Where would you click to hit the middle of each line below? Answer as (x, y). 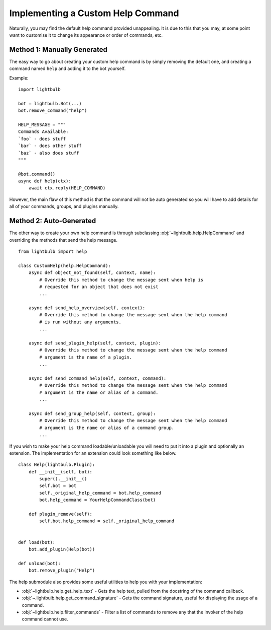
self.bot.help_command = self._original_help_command (107, 521)
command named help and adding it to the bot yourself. (67, 68)
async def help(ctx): (45, 181)
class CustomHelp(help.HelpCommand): (65, 265)
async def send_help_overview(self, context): (87, 308)
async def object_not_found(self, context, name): (92, 273)
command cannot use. (45, 619)
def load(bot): (37, 542)
